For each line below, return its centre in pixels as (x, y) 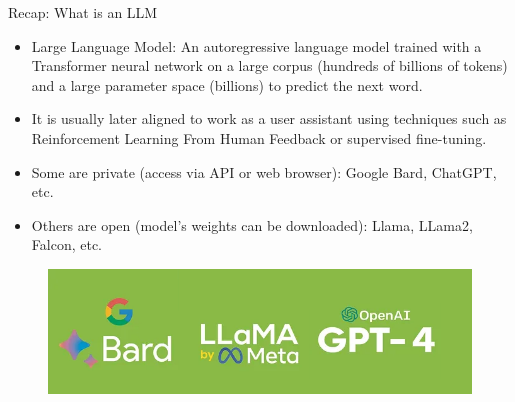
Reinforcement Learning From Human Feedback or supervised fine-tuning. (259, 137)
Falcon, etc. (66, 244)
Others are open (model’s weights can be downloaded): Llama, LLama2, (252, 224)
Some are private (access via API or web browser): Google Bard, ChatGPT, (264, 171)
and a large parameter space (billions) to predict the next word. (227, 84)
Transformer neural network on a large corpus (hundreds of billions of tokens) (269, 65)
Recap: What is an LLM (83, 12)
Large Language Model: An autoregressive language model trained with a (256, 45)
